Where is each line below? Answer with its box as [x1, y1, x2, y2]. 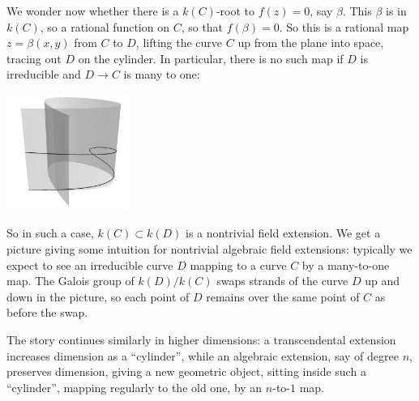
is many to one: [123, 66, 200, 83]
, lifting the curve [135, 34, 223, 51]
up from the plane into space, [237, 34, 384, 51]
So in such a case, [6, 224, 94, 241]
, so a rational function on [40, 18, 169, 35]
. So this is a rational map [279, 18, 409, 35]
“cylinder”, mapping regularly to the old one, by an [6, 378, 263, 395]
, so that [181, 18, 224, 35]
